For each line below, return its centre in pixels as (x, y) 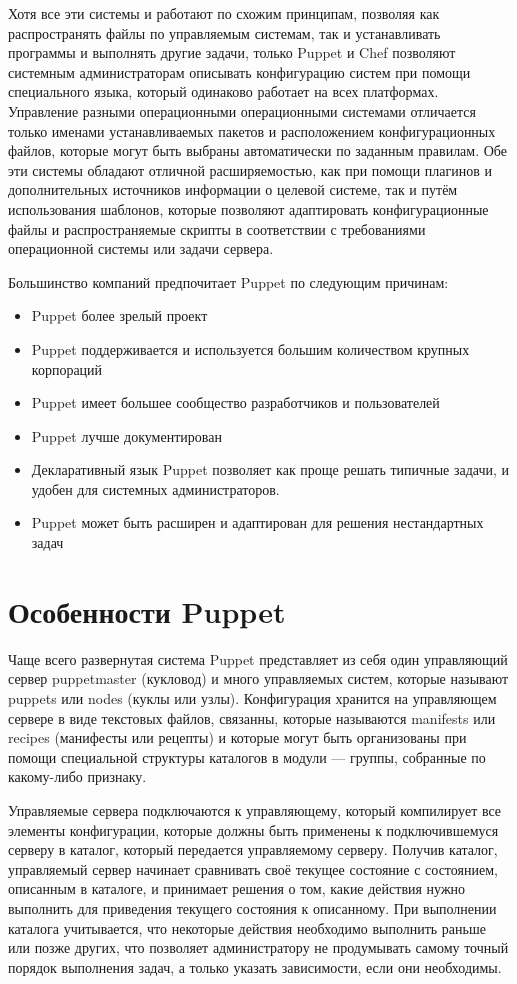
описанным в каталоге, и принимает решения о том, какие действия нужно (237, 888)
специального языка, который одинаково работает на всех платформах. (223, 91)
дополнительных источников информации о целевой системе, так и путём (233, 189)
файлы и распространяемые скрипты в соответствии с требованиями (217, 228)
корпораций (67, 368)
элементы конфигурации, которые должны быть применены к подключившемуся (253, 829)
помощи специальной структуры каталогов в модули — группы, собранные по (247, 756)
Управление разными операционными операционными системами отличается (242, 110)
